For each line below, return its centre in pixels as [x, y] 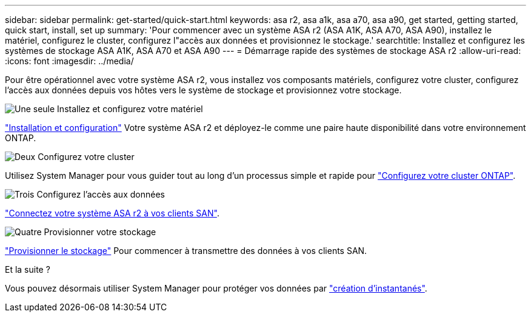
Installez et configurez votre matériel [130, 109]
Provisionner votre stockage [100, 232]
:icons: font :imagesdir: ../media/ [69, 61]
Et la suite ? [28, 269]
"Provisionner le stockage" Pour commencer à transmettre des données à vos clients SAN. [186, 251]
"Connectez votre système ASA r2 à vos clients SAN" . [112, 213]
